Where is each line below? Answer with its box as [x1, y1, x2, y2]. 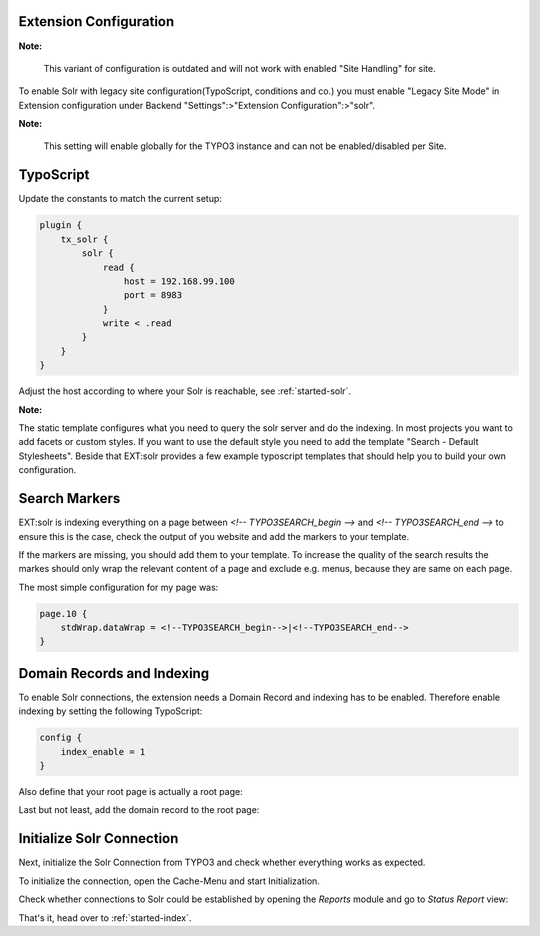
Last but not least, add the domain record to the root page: [18, 804, 260, 816]
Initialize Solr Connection [18, 830, 179, 847]
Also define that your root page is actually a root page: [18, 786, 244, 798]
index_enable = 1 [60, 746, 146, 757]
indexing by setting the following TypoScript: [18, 705, 203, 717]
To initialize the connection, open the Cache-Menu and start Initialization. [18, 875, 320, 887]
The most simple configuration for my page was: [18, 581, 219, 593]
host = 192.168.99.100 [123, 275, 235, 287]
